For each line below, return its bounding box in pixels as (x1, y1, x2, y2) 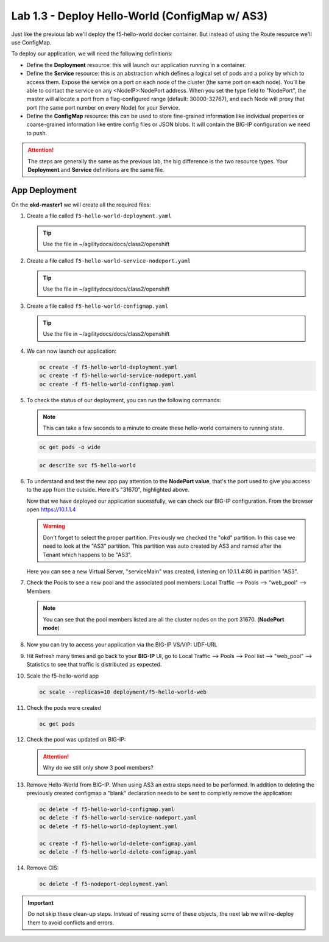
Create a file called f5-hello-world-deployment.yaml (26, 212, 172, 219)
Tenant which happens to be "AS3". (43, 551, 132, 558)
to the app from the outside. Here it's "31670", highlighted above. (26, 486, 190, 494)
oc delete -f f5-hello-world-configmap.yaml (39, 806, 175, 813)
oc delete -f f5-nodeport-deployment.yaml (39, 880, 168, 887)
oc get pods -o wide (39, 444, 101, 451)
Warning (43, 523, 65, 530)
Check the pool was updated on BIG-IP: (26, 736, 126, 743)
